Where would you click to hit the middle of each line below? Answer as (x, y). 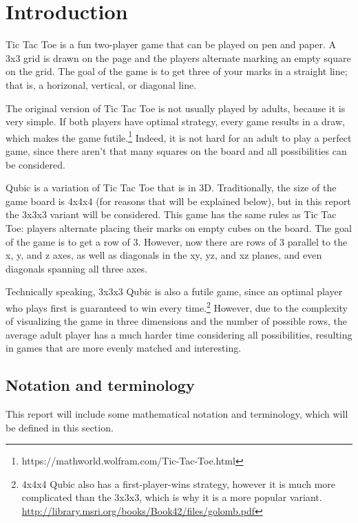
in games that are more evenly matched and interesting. (124, 348)
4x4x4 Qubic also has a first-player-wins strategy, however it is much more (179, 483)
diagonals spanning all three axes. (77, 268)
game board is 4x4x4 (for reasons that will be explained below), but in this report (178, 201)
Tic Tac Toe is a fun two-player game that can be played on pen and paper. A (171, 44)
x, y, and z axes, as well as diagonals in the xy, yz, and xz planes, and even (164, 255)
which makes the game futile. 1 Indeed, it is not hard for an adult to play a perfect (179, 136)
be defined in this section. (60, 427)
